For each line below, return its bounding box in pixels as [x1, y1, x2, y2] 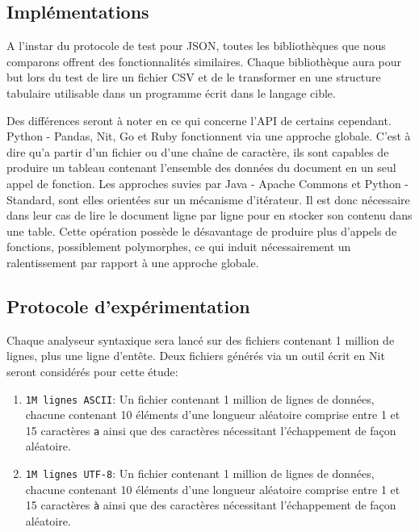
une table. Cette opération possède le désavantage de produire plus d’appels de [6, 222, 397, 239]
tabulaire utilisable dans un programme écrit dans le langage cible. [6, 84, 336, 101]
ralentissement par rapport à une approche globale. [6, 253, 259, 270]
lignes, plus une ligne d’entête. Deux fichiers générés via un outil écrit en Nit [6, 347, 385, 364]
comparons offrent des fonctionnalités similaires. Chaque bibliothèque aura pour [6, 52, 402, 69]
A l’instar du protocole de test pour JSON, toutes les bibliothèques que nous [6, 37, 386, 54]
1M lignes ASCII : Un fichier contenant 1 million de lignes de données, [25, 390, 375, 407]
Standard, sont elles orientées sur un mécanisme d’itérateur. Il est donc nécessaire [6, 191, 410, 207]
